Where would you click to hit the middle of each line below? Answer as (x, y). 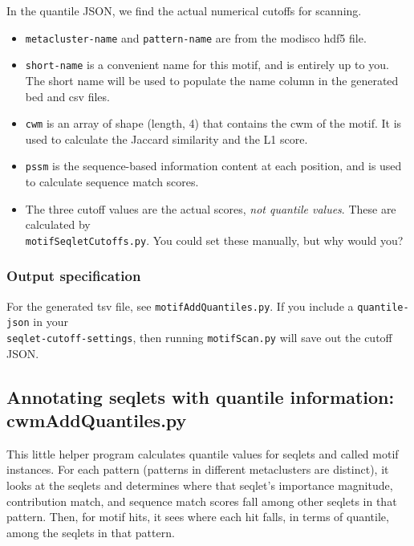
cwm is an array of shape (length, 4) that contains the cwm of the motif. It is (213, 123)
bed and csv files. (67, 96)
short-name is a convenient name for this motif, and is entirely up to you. (207, 65)
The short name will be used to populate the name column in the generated (212, 80)
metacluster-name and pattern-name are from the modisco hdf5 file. (196, 37)
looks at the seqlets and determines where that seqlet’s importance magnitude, (200, 485)
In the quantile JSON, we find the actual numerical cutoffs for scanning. (184, 10)
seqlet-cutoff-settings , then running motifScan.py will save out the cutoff (199, 337)
